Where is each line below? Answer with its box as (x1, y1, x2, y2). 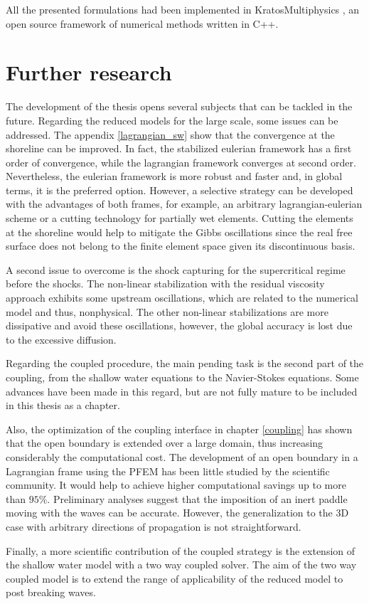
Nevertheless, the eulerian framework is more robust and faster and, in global (6, 169, 343, 184)
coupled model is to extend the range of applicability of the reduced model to (6, 571, 343, 586)
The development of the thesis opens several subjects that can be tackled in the (6, 99, 353, 114)
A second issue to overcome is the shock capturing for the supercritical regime (6, 262, 346, 277)
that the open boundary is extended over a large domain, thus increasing (6, 435, 323, 450)
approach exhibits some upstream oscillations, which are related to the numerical (6, 290, 359, 305)
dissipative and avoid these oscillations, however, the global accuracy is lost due (6, 318, 353, 333)
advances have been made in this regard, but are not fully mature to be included (6, 383, 358, 398)
